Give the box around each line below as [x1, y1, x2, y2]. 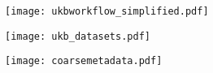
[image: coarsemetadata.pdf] [5, 55, 163, 67]
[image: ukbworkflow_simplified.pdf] [5, 6, 209, 17]
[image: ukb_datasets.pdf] [5, 30, 150, 42]
